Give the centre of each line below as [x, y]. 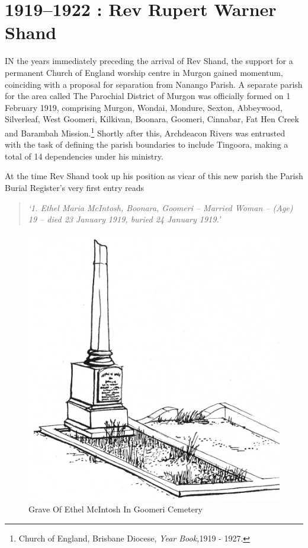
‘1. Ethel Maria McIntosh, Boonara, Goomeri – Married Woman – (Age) [161, 207]
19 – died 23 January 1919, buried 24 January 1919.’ [124, 219]
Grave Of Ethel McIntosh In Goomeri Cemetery [115, 509]
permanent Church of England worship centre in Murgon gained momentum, [144, 72]
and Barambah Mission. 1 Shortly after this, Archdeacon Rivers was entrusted [145, 132]
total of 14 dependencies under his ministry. [84, 156]
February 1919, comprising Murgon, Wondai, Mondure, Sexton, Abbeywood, [144, 107]
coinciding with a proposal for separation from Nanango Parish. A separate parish [154, 84]
